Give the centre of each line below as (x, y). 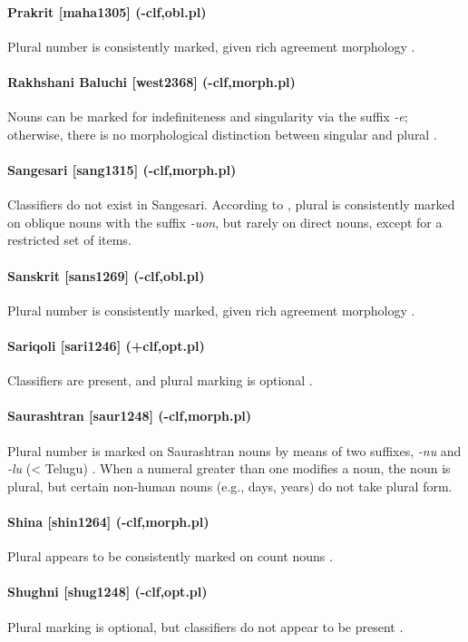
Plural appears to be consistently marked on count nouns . (170, 556)
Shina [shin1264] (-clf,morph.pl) (108, 521)
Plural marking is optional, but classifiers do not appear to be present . (205, 626)
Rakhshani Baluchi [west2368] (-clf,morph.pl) (151, 81)
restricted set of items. (69, 240)
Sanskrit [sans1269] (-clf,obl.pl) (106, 275)
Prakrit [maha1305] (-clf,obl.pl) (107, 11)
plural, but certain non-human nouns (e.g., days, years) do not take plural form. (230, 486)
